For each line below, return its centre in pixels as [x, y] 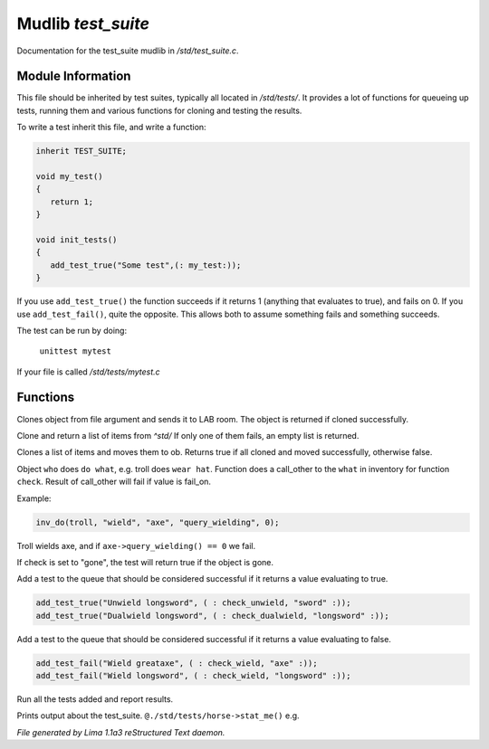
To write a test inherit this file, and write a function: [112, 128]
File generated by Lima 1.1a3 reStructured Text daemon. [121, 732]
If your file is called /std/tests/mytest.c [88, 372]
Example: [34, 498]
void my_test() [69, 176]
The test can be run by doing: [72, 330]
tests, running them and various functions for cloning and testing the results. [159, 110]
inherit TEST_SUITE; [81, 151]
